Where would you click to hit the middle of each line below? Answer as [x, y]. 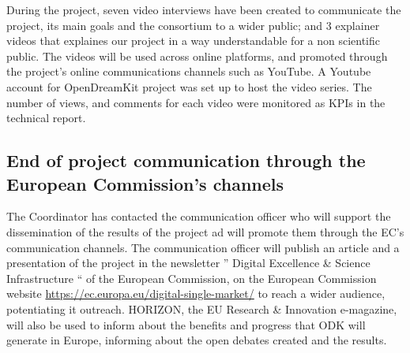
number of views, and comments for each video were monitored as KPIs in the [196, 102]
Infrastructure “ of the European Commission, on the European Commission [192, 278]
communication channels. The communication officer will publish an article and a [203, 247]
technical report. [46, 118]
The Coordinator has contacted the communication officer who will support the [199, 216]
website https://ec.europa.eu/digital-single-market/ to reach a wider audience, [196, 294]
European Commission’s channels [145, 183]
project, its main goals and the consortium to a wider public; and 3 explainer [193, 25]
